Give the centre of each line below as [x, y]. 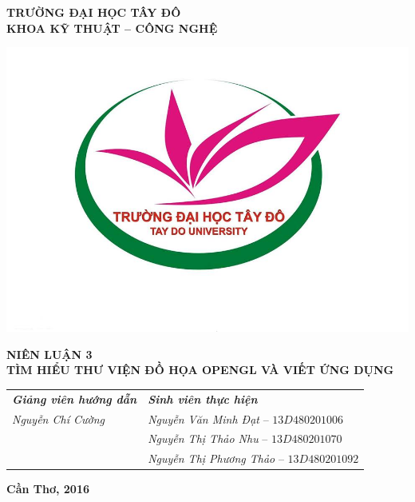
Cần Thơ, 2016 [48, 489]
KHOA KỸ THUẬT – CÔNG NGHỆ [112, 28]
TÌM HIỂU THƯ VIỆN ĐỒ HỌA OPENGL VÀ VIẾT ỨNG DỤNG [200, 370]
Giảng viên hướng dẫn [75, 398]
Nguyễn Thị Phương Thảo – [216, 458]
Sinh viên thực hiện [203, 398]
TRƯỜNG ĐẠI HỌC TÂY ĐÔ [94, 12]
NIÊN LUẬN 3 [49, 354]
